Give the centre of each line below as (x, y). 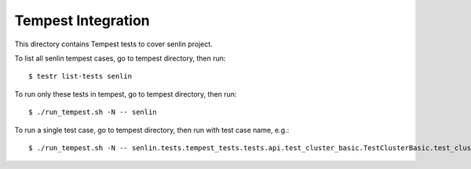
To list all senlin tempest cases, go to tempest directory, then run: (120, 58)
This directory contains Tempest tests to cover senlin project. (114, 44)
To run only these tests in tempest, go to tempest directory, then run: (126, 94)
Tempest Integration (82, 20)
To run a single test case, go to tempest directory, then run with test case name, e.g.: (152, 130)
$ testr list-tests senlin (80, 76)
